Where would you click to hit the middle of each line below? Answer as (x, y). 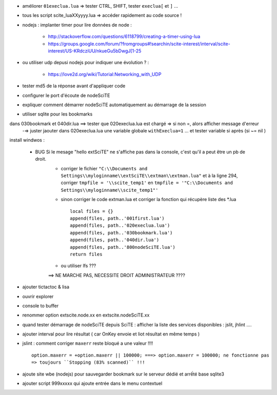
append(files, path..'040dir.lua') (115, 240)
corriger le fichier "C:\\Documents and (104, 168)
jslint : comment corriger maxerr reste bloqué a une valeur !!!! (88, 343)
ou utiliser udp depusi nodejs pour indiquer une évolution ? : (86, 63)
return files (86, 254)
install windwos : (27, 140)
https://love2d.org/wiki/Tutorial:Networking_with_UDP (105, 74)
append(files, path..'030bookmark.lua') (121, 233)
